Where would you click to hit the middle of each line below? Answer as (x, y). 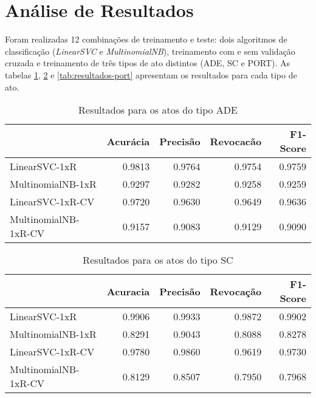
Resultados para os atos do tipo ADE (158, 110)
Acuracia (128, 291)
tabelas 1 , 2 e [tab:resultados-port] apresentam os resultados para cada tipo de (151, 74)
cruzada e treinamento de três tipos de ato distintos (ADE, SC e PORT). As (148, 63)
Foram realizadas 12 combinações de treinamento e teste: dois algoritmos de (146, 39)
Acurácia (128, 141)
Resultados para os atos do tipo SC (158, 260)
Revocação (236, 291)
